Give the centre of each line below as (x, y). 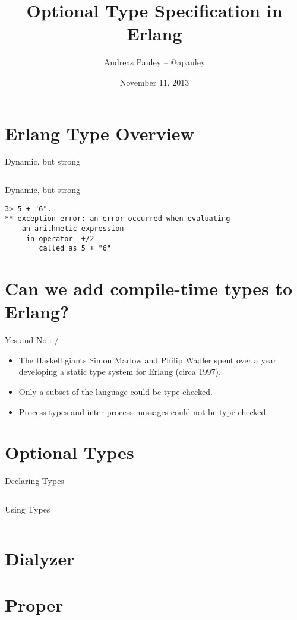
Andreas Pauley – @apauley (154, 62)
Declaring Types (34, 481)
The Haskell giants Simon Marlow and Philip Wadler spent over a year (148, 360)
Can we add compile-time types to (148, 288)
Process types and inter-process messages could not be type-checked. (143, 411)
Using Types (28, 509)
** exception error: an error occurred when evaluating (118, 219)
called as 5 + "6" (75, 249)
